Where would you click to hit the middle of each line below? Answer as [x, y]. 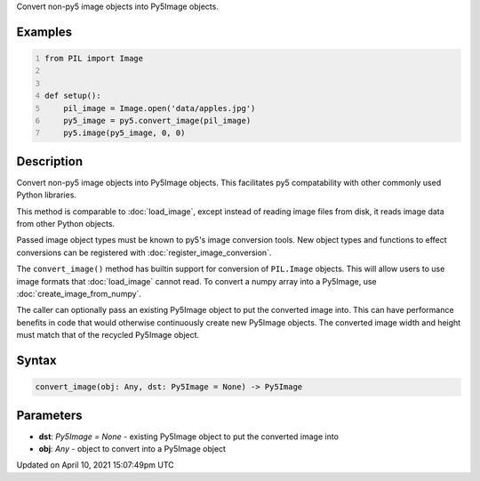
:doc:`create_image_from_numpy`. [79, 293]
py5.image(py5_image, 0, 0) [124, 133]
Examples [44, 32]
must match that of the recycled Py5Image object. [108, 335]
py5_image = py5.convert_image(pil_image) [157, 120]
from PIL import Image [94, 58]
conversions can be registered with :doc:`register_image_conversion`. [144, 253]
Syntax [36, 360]
